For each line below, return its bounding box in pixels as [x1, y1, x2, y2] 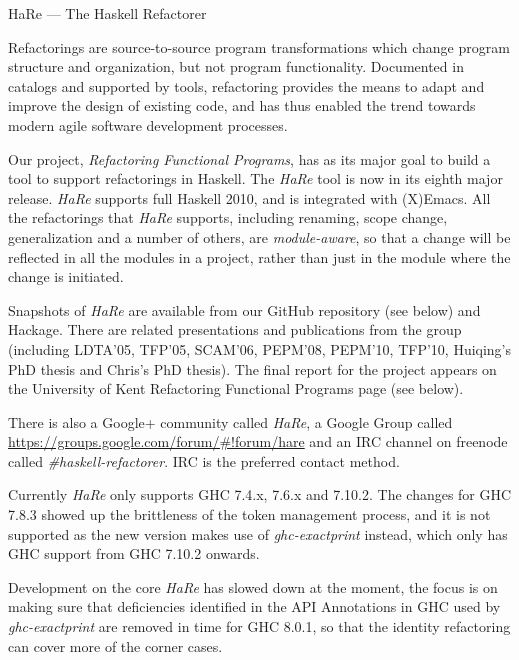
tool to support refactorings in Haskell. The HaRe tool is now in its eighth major [8, 168, 503, 189]
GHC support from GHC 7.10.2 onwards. [8, 543, 260, 564]
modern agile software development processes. [8, 114, 288, 135]
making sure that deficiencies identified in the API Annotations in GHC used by [8, 596, 501, 617]
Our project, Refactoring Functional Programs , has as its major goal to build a [8, 148, 491, 169]
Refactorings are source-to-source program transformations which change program [8, 36, 510, 57]
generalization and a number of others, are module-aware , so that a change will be [8, 226, 511, 247]
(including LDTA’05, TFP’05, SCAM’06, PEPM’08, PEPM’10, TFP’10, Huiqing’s [8, 338, 512, 359]
